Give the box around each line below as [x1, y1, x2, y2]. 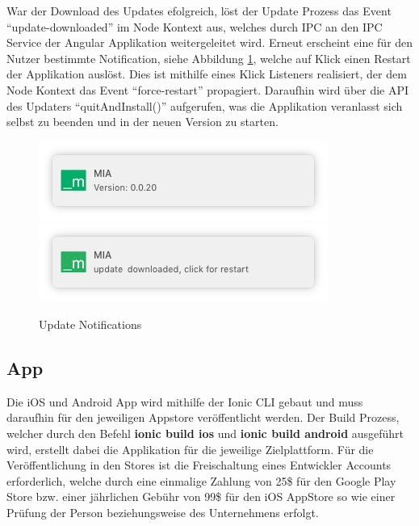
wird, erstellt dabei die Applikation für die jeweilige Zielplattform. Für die [6, 440, 374, 457]
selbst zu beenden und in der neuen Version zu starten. [6, 113, 279, 130]
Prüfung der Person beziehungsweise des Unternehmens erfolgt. [6, 503, 319, 520]
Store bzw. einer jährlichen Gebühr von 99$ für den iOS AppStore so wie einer [6, 488, 396, 505]
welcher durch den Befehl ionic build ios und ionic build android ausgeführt [6, 424, 404, 441]
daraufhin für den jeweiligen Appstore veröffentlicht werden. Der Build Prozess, [6, 409, 400, 426]
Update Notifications [39, 315, 142, 332]
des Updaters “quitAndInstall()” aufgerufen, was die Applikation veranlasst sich [6, 97, 403, 114]
